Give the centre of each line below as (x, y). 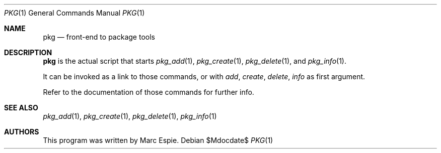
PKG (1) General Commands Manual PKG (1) (75, 13)
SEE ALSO (21, 108)
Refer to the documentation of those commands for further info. (149, 92)
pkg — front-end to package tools (99, 37)
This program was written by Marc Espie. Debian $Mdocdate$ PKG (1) (158, 140)
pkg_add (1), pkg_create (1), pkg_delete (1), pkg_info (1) (130, 116)
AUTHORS (22, 132)
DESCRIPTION (28, 52)
